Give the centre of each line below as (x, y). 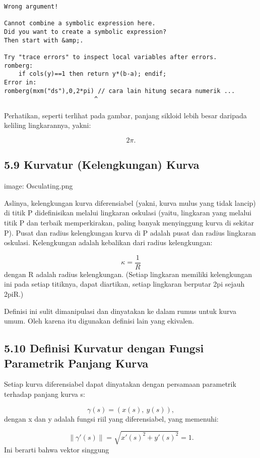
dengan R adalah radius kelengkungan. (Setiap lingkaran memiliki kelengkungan (128, 274)
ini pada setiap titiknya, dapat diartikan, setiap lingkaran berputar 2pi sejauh (124, 284)
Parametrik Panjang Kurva (76, 363)
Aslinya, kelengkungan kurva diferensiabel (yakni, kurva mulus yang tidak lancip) (130, 202)
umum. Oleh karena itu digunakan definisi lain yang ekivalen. (99, 321)
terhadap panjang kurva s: (45, 394)
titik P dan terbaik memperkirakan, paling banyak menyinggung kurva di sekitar (129, 223)
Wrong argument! (31, 7)
